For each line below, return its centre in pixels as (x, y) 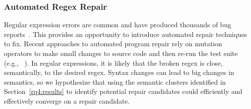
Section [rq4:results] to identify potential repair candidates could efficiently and (123, 91)
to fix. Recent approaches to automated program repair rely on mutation (113, 44)
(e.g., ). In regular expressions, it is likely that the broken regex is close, (114, 63)
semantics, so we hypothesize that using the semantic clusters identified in (115, 82)
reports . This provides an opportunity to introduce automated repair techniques (125, 34)
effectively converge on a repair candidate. (67, 100)
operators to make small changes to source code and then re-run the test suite (121, 53)
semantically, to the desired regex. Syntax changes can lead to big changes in (119, 72)
